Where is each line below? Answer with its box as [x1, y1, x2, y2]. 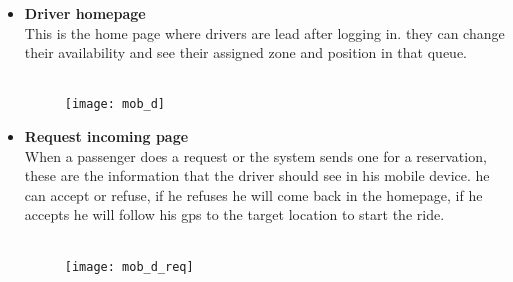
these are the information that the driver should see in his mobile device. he [24, 165, 490, 186]
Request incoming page [24, 126, 189, 147]
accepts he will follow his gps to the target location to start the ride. [24, 204, 445, 225]
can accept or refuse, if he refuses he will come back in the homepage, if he [24, 184, 483, 205]
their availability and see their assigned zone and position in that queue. [24, 42, 467, 63]
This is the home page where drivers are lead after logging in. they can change [24, 22, 505, 43]
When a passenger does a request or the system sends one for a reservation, [24, 145, 487, 166]
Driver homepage [24, 3, 146, 23]
